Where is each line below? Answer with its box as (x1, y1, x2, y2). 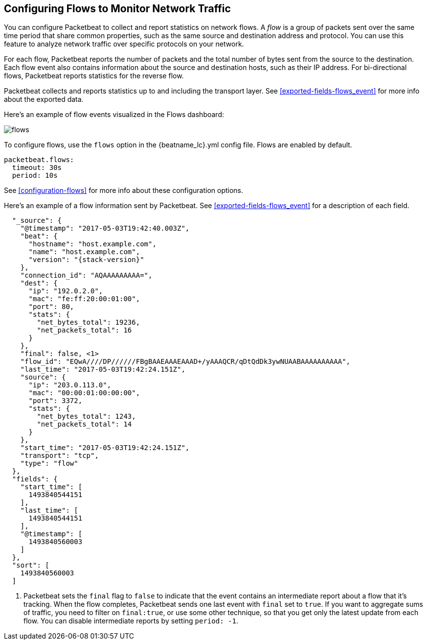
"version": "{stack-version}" (28, 256, 144, 264)
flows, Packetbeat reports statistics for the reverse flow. (4, 72, 184, 80)
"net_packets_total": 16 (37, 326, 132, 334)
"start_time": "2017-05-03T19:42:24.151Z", (20, 444, 190, 452)
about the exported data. (4, 95, 84, 104)
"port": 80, (28, 303, 74, 311)
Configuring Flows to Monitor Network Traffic (4, 2, 231, 15)
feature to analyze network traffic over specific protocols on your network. (4, 40, 244, 48)
